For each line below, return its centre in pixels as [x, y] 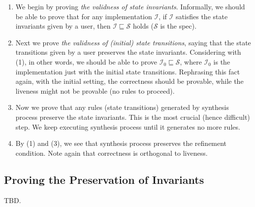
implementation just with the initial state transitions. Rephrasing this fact [128, 71]
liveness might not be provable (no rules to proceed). [95, 90]
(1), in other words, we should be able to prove [86, 61]
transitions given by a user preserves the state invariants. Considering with [128, 52]
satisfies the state [202, 16]
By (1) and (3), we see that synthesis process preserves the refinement [121, 143]
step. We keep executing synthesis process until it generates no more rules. [128, 126]
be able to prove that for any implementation [84, 16]
